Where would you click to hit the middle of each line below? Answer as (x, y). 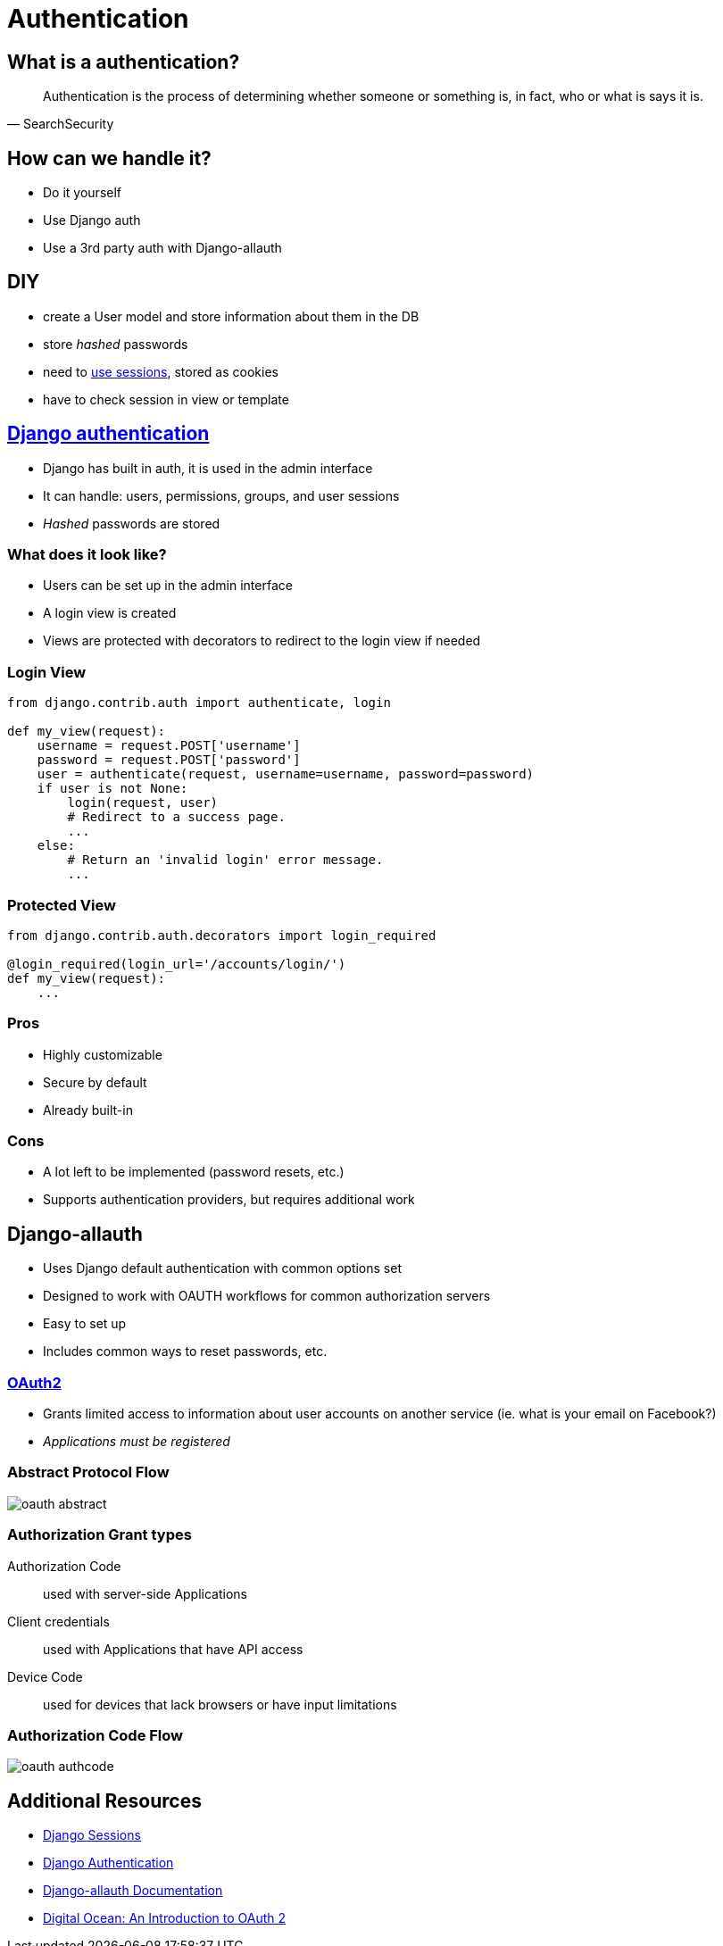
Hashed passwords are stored (132, 523)
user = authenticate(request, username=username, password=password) (286, 774)
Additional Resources (104, 1800)
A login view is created (110, 613)
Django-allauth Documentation (133, 1891)
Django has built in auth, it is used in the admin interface (208, 468)
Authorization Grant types (100, 1535)
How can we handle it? (109, 158)
